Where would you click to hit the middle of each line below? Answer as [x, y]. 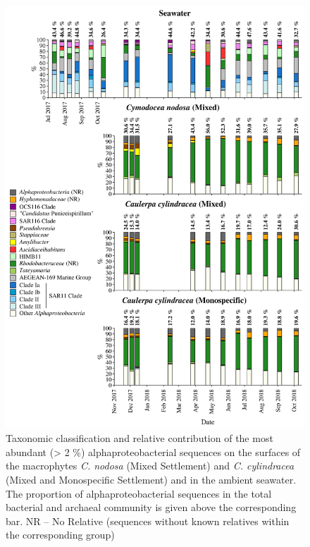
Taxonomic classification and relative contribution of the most [139, 438]
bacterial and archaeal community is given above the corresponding [151, 507]
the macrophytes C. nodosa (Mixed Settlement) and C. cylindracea [150, 466]
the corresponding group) [60, 535]
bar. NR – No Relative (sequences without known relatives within [148, 521]
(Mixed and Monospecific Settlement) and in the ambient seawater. [151, 480]
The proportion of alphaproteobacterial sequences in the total [139, 493]
